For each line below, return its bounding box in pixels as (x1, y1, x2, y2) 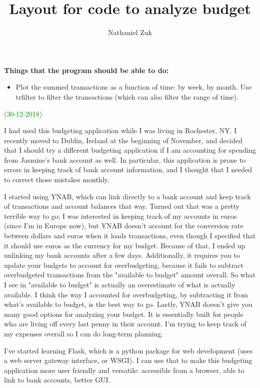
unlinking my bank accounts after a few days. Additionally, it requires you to (4, 250, 240, 260)
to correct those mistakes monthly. (4, 174, 109, 185)
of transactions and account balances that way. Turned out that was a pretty (4, 201, 239, 211)
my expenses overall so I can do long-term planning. (4, 328, 163, 338)
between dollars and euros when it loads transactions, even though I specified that (4, 230, 256, 241)
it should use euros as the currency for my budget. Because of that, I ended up (4, 240, 245, 250)
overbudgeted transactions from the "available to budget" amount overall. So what (4, 269, 256, 280)
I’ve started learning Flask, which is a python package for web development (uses (4, 345, 253, 355)
